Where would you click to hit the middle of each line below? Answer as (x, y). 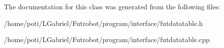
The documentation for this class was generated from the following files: (112, 6)
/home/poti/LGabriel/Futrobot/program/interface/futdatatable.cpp (107, 39)
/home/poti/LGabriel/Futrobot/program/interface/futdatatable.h (103, 23)
